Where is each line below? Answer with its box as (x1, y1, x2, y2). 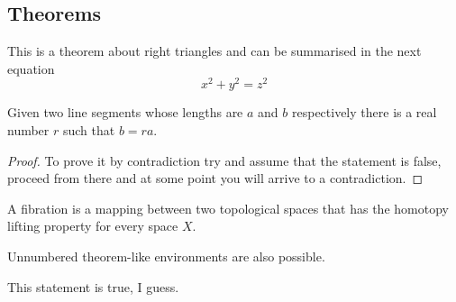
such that (62, 121, 115, 140)
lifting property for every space (7, 216, 178, 235)
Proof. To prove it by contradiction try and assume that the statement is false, (7, 151, 442, 169)
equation (7, 59, 55, 78)
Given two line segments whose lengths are (7, 103, 243, 122)
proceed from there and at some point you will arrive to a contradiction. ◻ (7, 169, 424, 188)
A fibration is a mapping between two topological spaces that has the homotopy (7, 198, 449, 217)
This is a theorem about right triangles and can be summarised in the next (7, 41, 422, 60)
